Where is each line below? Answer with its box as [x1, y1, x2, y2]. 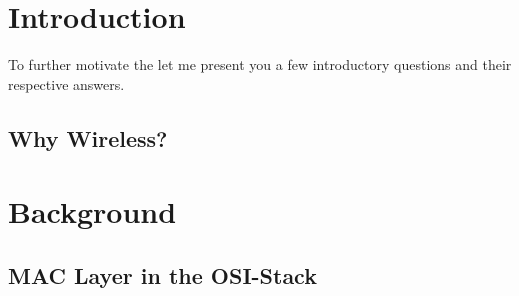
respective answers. [8, 73, 125, 94]
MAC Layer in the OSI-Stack [8, 259, 317, 290]
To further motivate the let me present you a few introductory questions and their [8, 54, 512, 75]
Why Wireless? [8, 122, 168, 153]
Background [8, 191, 177, 232]
